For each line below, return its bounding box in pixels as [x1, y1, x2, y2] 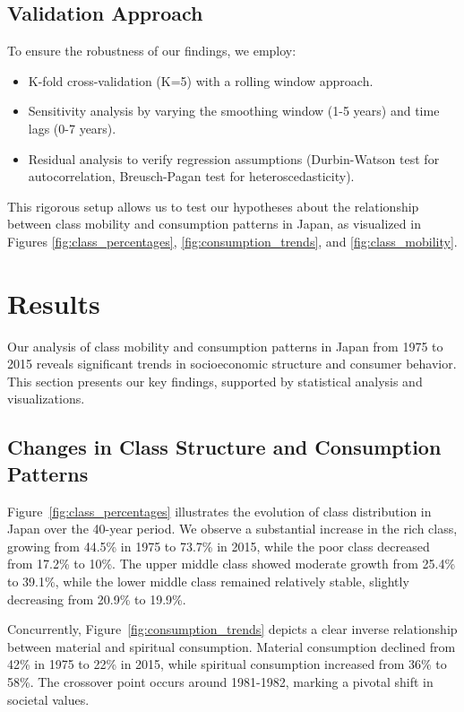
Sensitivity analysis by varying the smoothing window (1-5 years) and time [28, 101, 440, 120]
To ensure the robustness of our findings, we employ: [7, 41, 296, 60]
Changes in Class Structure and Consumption [7, 433, 442, 461]
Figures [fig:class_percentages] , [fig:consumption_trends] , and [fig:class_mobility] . [7, 231, 458, 250]
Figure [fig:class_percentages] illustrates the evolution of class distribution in [7, 501, 432, 520]
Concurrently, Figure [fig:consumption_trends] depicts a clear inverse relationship [7, 620, 458, 638]
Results [7, 284, 100, 321]
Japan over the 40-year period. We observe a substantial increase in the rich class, [7, 519, 458, 538]
